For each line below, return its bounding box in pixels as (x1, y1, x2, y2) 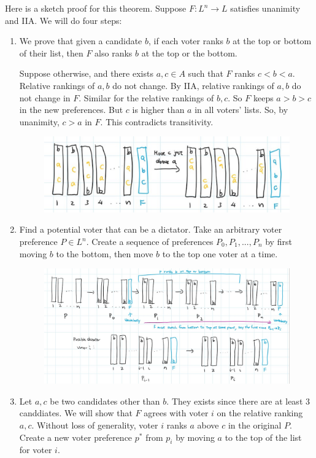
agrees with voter (144, 406, 209, 419)
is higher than (132, 103, 185, 116)
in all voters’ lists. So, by (195, 103, 288, 116)
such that (188, 67, 223, 80)
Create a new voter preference (19, 430, 133, 443)
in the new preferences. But (19, 103, 123, 116)
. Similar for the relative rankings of (79, 91, 214, 104)
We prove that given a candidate (19, 34, 142, 47)
